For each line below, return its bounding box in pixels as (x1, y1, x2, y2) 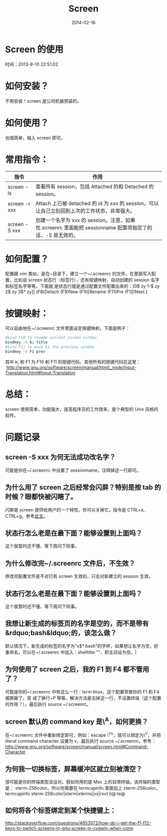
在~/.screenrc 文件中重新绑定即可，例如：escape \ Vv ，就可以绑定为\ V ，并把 (5, 731, 161, 738)
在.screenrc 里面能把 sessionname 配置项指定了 (35, 224, 148, 231)
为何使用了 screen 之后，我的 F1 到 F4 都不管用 (5, 665, 149, 673)
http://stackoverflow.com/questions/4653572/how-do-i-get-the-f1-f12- (5, 820, 152, 826)
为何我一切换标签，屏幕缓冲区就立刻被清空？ (5, 765, 143, 773)
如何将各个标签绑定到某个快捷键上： (5, 806, 116, 815)
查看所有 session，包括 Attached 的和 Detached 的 (35, 183, 154, 190)
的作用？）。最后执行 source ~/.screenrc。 (5, 701, 91, 707)
